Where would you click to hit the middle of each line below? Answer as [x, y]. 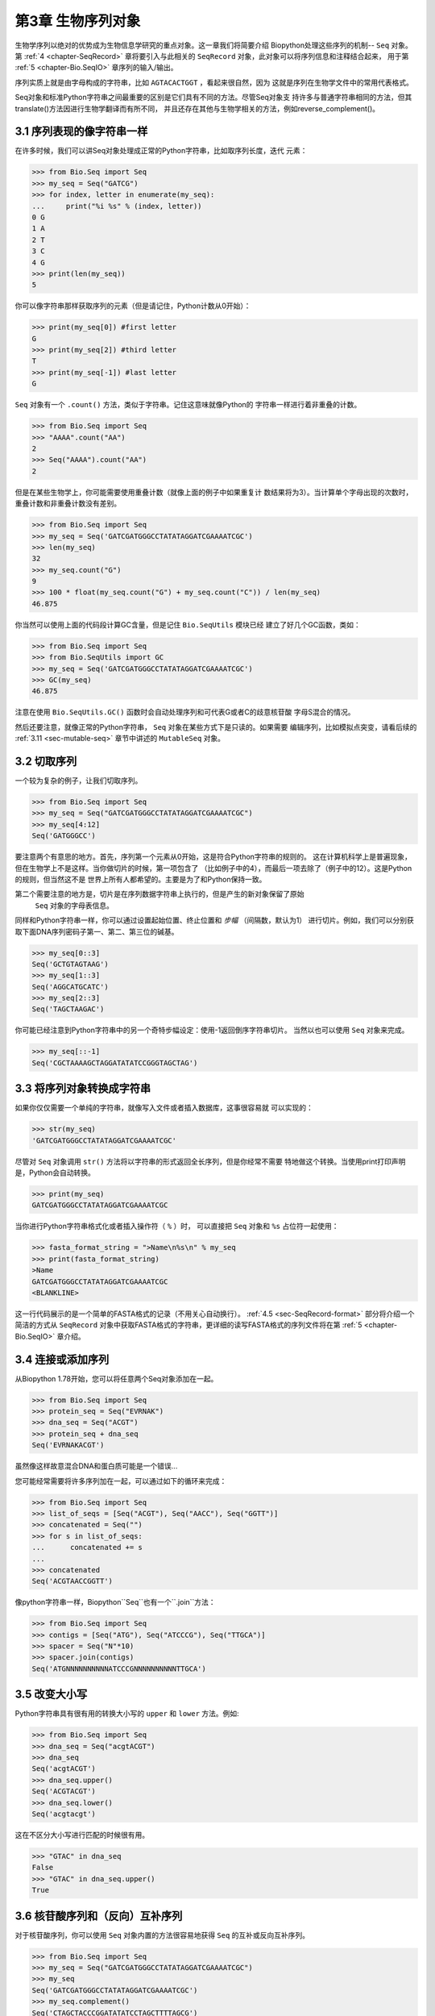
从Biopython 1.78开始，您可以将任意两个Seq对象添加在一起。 [116, 1378]
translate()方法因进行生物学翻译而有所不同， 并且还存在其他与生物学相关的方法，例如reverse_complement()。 [197, 108]
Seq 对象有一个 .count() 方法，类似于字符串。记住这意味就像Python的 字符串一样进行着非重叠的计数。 [188, 405]
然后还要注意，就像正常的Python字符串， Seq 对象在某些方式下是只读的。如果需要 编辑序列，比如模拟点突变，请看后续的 [216, 727]
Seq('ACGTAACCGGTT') [72, 1581]
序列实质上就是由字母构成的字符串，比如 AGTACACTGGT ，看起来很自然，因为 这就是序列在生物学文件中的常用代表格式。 [214, 82]
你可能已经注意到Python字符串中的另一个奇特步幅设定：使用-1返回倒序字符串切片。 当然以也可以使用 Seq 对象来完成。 [212, 1030]
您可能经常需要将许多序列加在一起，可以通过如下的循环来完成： [121, 1481]
